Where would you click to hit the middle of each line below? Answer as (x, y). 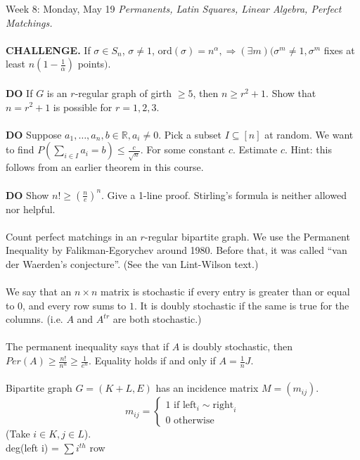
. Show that (291, 92)
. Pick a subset (190, 134)
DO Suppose (34, 134)
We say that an (39, 292)
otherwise (194, 420)
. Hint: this (308, 149)
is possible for (83, 107)
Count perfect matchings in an (71, 236)
